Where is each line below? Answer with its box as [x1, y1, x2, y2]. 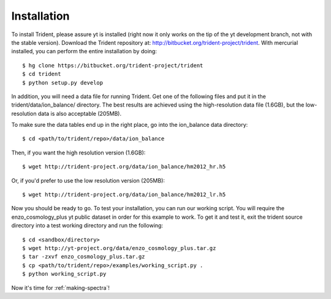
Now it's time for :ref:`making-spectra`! [11, 284, 110, 291]
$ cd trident [22, 70, 61, 78]
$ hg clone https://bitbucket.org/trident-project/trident [22, 62, 204, 69]
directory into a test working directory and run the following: [11, 222, 164, 229]
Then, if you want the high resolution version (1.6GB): [11, 149, 146, 156]
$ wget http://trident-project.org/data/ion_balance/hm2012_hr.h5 [22, 163, 226, 170]
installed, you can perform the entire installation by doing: [11, 48, 158, 55]
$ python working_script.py [22, 270, 107, 278]
